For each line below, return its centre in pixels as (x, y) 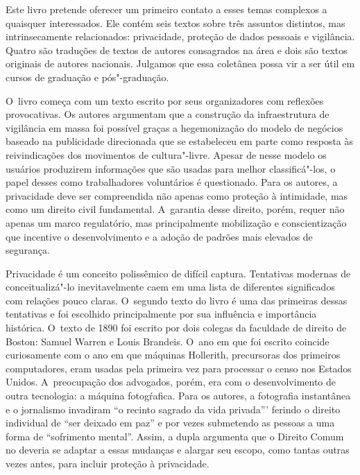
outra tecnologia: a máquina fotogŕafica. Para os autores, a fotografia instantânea (178, 396)
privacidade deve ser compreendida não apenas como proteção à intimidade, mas (177, 195)
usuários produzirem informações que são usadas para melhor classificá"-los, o (171, 168)
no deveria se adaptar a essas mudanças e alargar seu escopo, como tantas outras (178, 450)
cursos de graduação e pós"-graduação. (87, 77)
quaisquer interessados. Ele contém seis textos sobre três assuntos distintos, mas (175, 23)
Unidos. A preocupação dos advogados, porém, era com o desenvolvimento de (171, 382)
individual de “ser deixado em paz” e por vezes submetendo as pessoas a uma (170, 423)
